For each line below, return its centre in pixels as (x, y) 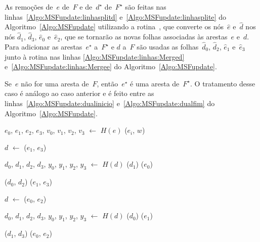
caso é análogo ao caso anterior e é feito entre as (79, 93)
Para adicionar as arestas (44, 47)
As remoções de (29, 7)
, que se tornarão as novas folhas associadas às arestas (144, 37)
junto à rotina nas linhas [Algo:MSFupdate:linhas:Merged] (95, 56)
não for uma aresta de (55, 83)
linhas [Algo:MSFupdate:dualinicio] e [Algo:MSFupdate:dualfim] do (110, 103)
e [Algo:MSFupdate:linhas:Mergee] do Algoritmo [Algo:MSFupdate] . (111, 66)
